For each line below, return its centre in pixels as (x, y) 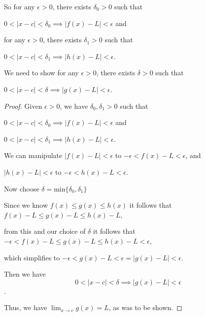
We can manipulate (33, 155)
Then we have (25, 274)
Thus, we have (26, 307)
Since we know (26, 205)
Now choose (22, 188)
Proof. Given (23, 106)
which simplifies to (32, 257)
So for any (19, 6)
